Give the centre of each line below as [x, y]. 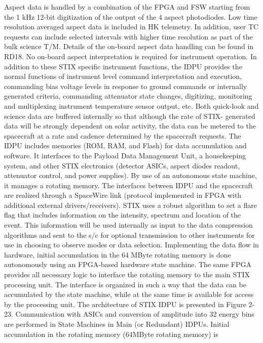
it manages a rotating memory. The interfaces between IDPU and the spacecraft [129, 185]
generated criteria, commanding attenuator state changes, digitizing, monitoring [128, 96]
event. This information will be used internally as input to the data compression [128, 225]
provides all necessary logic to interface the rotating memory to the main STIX [127, 274]
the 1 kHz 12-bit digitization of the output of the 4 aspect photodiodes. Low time [131, 16]
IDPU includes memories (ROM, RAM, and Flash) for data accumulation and [125, 145]
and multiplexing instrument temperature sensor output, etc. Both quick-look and [131, 105]
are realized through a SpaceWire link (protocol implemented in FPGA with [123, 195]
